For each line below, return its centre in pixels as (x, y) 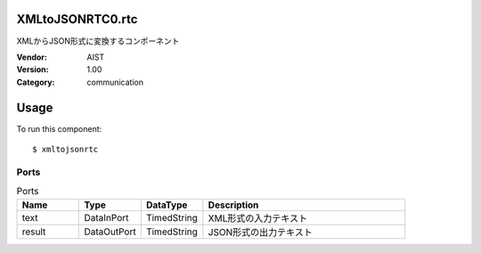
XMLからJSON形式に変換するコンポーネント (98, 41)
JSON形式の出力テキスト (261, 232)
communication (115, 82)
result (34, 232)
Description (233, 205)
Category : (36, 82)
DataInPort (106, 217)
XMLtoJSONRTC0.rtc (77, 19)
